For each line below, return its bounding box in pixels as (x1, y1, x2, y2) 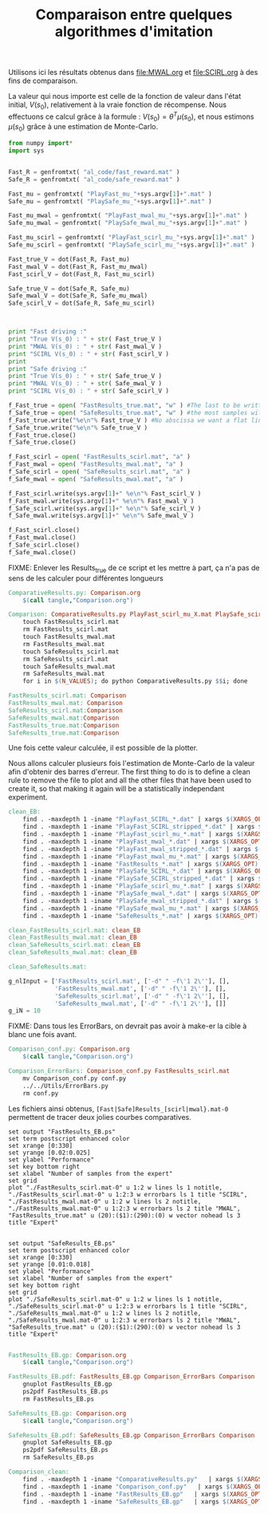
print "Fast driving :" (8, 328, 88, 336)
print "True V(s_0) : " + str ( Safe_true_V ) (8, 373, 162, 380)
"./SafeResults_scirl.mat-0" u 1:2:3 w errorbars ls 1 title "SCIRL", (8, 1302, 248, 1310)
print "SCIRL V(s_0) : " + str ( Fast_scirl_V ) (8, 349, 170, 358)
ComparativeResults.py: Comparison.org (8, 589, 141, 597)
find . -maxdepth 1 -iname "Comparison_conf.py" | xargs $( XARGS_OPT (22, 1482, 266, 1491)
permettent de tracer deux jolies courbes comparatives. (8, 1112, 191, 1122)
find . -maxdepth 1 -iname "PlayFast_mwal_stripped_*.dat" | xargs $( (22, 845, 262, 853)
